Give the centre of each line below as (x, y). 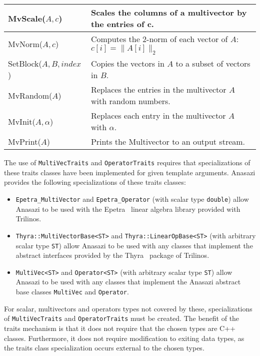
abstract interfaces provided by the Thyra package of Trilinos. (112, 255)
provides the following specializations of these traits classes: (95, 182)
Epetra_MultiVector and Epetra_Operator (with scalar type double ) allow (132, 199)
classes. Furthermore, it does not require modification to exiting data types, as (124, 338)
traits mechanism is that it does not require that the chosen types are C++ (120, 328)
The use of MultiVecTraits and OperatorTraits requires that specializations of (127, 162)
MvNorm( (25, 44)
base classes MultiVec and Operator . (72, 292)
